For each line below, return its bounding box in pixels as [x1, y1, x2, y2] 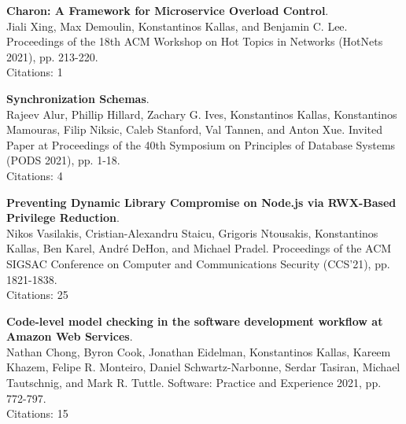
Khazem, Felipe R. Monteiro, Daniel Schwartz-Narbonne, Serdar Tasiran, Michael [6, 359, 400, 375]
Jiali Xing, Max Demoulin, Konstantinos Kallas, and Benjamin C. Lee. [6, 17, 348, 34]
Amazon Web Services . [6, 328, 133, 345]
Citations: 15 [6, 405, 68, 422]
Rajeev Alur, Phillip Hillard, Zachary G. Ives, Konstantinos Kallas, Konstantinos [6, 105, 397, 122]
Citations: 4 [6, 167, 63, 183]
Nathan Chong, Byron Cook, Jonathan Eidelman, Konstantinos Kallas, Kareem [6, 343, 391, 359]
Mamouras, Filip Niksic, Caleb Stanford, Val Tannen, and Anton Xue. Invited [6, 121, 383, 138]
